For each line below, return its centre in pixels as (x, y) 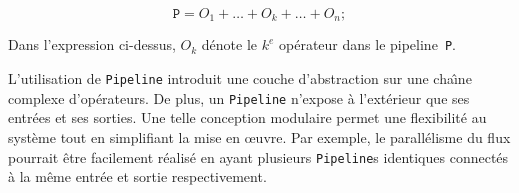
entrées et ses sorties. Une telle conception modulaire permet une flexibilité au (247, 117)
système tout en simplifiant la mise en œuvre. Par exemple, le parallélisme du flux (259, 137)
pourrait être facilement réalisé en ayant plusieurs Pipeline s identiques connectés (258, 156)
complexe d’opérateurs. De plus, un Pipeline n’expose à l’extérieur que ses (239, 97)
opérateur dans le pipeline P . (367, 44)
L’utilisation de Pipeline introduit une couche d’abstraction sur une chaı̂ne (240, 78)
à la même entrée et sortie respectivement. (137, 176)
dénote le (229, 44)
